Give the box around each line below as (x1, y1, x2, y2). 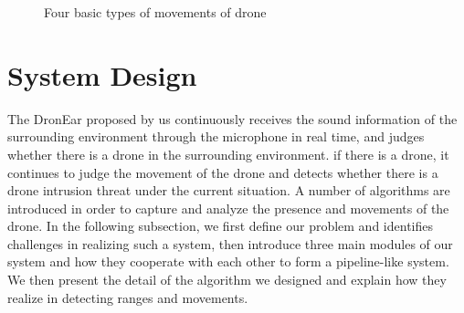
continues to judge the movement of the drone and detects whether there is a (7, 162, 438, 182)
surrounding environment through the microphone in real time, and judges (7, 127, 425, 146)
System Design (7, 56, 197, 93)
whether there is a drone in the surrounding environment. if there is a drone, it (7, 144, 449, 163)
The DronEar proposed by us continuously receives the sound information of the (7, 109, 458, 128)
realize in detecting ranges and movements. (7, 287, 248, 307)
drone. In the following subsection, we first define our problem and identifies (7, 216, 433, 235)
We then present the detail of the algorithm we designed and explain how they (7, 270, 447, 289)
